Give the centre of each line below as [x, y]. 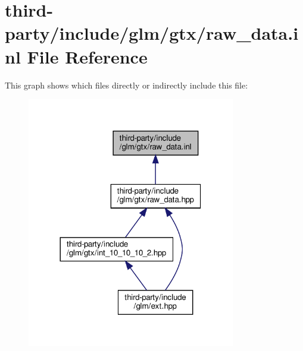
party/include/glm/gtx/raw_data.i [152, 33]
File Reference [87, 56]
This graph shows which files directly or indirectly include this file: [126, 85]
